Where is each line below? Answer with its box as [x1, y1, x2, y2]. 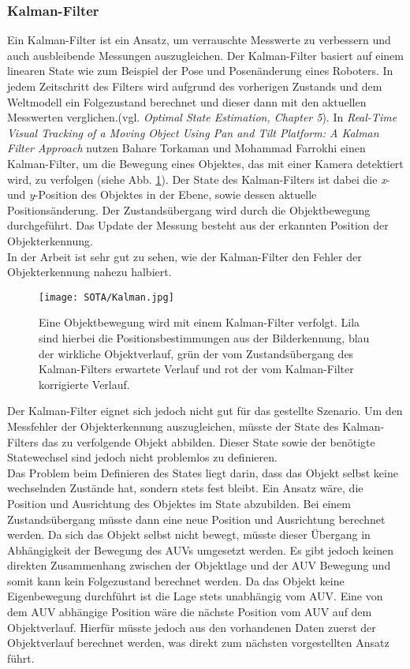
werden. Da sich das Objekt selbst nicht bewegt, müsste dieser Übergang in [7, 526, 371, 543]
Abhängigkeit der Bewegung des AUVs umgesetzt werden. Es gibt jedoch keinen [7, 541, 393, 558]
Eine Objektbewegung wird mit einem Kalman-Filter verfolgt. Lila [39, 314, 360, 331]
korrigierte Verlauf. [39, 376, 130, 392]
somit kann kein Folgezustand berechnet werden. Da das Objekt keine [7, 572, 345, 589]
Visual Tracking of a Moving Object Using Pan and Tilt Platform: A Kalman [7, 124, 379, 140]
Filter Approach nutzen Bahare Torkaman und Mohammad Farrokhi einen [7, 140, 366, 156]
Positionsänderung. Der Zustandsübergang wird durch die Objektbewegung [7, 201, 371, 218]
